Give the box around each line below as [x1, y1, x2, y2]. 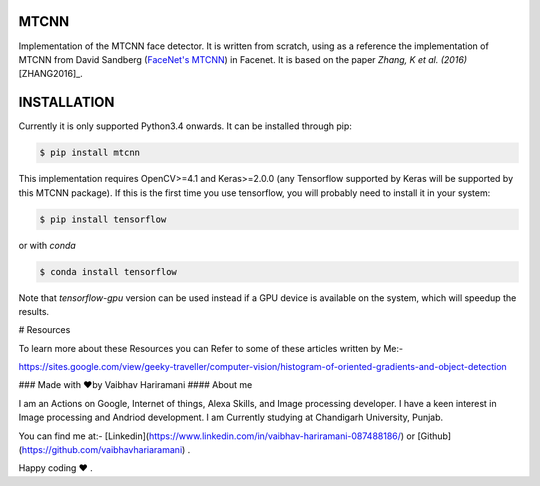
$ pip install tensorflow [39, 213, 167, 225]
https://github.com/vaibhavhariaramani [21, 444, 183, 456]
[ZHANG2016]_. [18, 68, 84, 80]
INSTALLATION [18, 94, 115, 111]
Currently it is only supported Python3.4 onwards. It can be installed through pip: [18, 120, 352, 132]
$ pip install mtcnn [39, 147, 140, 159]
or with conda [18, 239, 77, 251]
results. [18, 305, 50, 317]
